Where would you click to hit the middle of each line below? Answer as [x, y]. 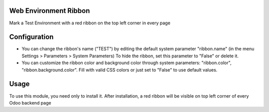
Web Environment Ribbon [50, 11]
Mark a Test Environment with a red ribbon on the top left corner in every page [90, 23]
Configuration [31, 37]
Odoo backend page [30, 103]
